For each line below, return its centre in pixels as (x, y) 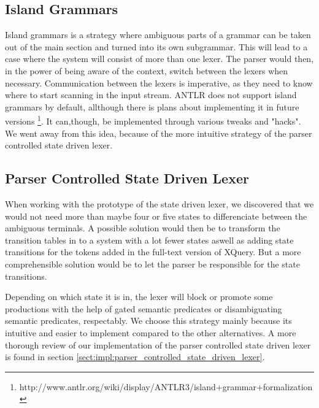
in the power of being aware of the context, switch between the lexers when (147, 70)
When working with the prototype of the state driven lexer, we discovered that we (159, 204)
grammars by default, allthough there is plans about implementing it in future (152, 106)
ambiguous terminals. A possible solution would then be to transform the (143, 228)
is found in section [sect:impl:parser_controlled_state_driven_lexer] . (135, 357)
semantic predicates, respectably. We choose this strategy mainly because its (148, 321)
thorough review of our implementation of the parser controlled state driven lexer (158, 344)
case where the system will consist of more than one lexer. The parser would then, (159, 59)
